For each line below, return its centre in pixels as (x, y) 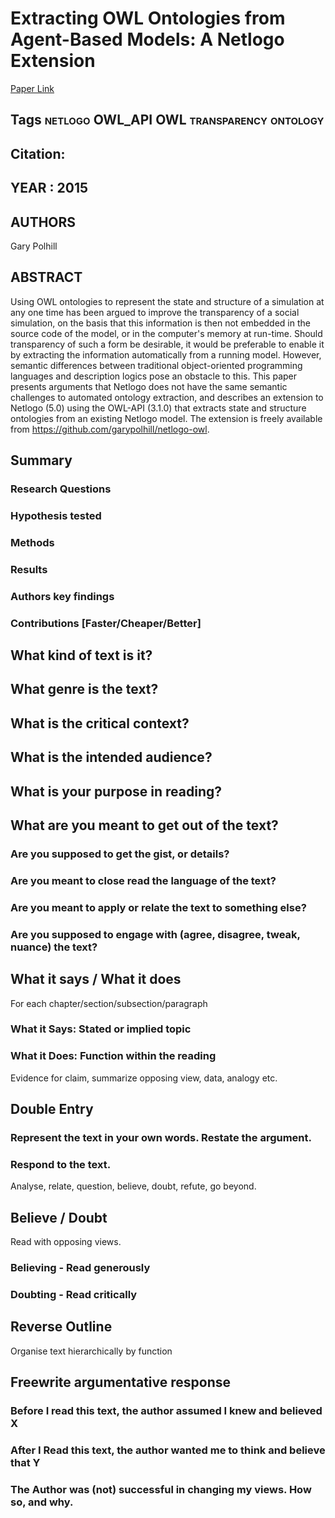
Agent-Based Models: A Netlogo (147, 39)
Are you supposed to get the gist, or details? (120, 854)
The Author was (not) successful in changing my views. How (161, 1489)
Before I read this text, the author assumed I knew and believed (166, 1411)
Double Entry (52, 1109)
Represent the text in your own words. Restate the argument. (161, 1138)
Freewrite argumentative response (120, 1382)
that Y (25, 1463)
